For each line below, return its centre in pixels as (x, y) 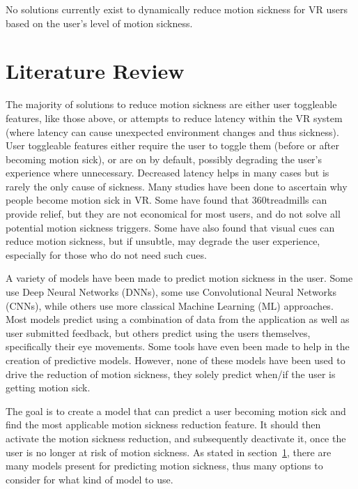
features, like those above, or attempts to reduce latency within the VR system (174, 118)
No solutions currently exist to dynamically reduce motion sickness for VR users (177, 9)
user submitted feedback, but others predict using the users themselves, (158, 332)
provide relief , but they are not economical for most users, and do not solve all (173, 214)
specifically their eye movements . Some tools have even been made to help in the (178, 346)
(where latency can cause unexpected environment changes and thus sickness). (172, 131)
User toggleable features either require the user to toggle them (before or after (172, 145)
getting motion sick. (48, 388)
